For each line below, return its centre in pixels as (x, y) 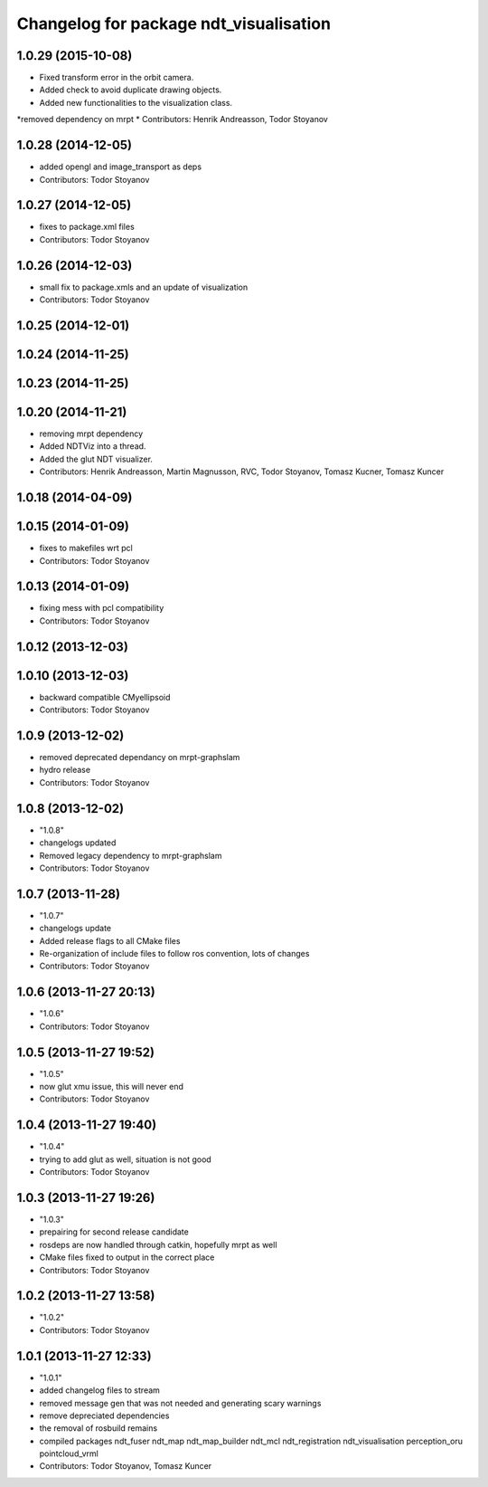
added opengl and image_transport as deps (121, 167)
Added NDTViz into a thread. (93, 446)
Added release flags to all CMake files (110, 940)
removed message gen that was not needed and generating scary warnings (180, 1403)
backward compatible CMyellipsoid (105, 697)
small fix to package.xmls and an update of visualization (144, 287)
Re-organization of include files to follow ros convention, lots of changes (174, 954)
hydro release (65, 770)
